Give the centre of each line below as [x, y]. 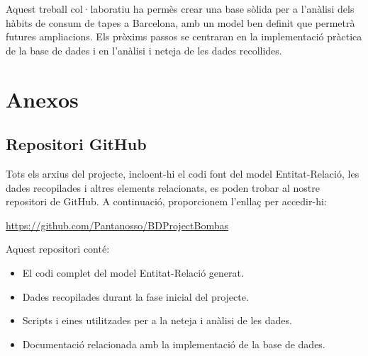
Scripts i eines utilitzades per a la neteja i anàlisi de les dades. [157, 320]
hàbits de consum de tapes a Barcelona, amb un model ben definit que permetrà [180, 22]
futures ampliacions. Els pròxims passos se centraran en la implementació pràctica [184, 36]
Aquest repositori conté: [58, 249]
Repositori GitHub [76, 144]
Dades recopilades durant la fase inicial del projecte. [135, 296]
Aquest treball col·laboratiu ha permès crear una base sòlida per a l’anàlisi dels [180, 8]
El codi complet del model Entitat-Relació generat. [133, 272]
